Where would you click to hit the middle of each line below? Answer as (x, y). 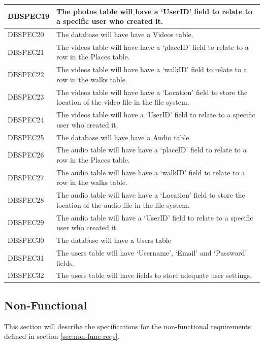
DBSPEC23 (26, 97)
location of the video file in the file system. (123, 102)
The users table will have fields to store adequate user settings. (154, 275)
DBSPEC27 (26, 177)
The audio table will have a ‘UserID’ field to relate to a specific (155, 217)
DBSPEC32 (26, 275)
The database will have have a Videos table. (125, 34)
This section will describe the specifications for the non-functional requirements (127, 326)
